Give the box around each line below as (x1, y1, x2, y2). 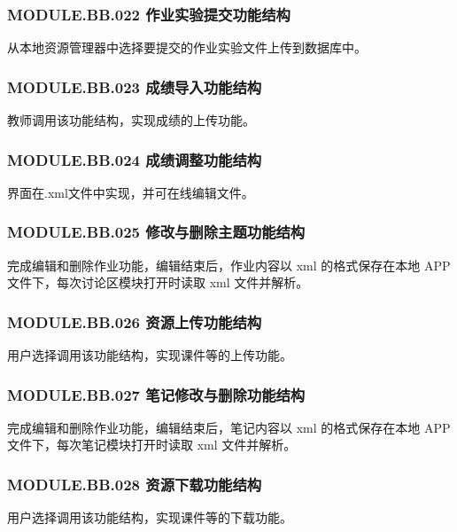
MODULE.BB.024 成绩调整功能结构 (7, 148, 262, 170)
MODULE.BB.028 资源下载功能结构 (7, 473, 262, 495)
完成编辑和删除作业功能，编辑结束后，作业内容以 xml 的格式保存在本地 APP (7, 255, 451, 274)
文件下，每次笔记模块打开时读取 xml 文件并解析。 (7, 435, 297, 454)
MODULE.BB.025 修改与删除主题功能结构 (7, 221, 306, 243)
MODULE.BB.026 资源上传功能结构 (7, 310, 262, 332)
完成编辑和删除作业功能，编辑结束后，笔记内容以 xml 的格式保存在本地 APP (7, 418, 451, 436)
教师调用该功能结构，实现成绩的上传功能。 (7, 111, 255, 129)
